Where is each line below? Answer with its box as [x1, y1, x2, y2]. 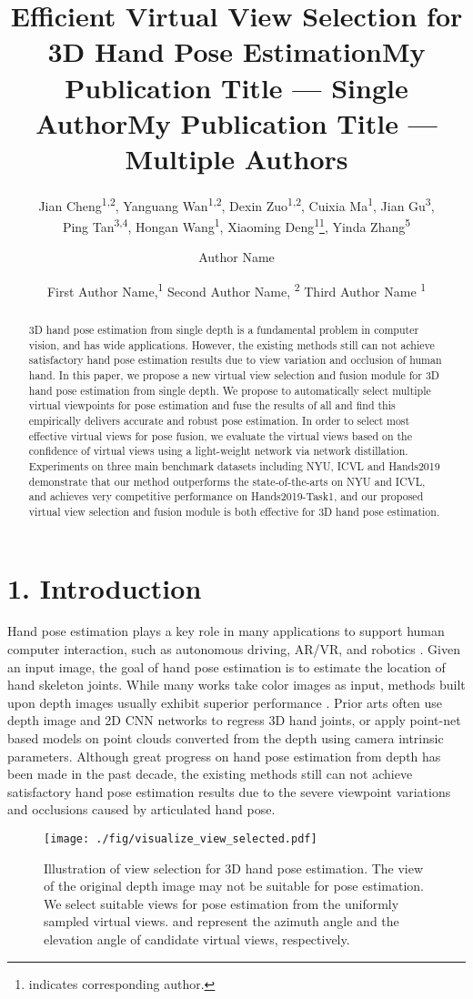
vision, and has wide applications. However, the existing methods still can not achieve [28, 337, 435, 352]
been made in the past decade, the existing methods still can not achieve [7, 764, 413, 783]
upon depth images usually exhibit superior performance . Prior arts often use [7, 692, 443, 711]
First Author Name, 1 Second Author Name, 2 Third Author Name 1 [46, 278, 427, 300]
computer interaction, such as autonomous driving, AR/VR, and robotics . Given [7, 640, 460, 659]
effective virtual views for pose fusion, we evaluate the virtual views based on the [28, 428, 412, 443]
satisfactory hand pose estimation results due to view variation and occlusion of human [28, 352, 442, 368]
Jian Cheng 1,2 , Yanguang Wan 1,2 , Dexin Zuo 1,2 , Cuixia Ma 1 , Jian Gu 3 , [38, 193, 435, 215]
